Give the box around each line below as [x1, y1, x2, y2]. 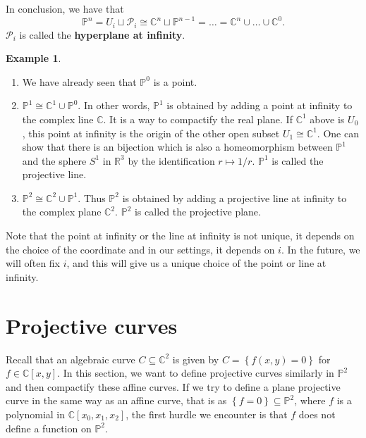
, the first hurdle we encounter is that [126, 406, 288, 421]
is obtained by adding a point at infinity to [166, 98, 353, 113]
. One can [317, 125, 359, 140]
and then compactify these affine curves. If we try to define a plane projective [6, 379, 341, 394]
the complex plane [22, 204, 102, 219]
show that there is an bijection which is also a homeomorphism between [22, 139, 333, 154]
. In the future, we [281, 242, 360, 256]
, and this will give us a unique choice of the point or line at [66, 256, 327, 270]
